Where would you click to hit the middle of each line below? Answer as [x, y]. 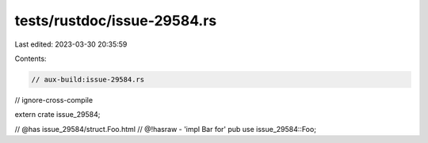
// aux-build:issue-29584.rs [88, 79]
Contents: [31, 58]
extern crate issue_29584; [57, 115]
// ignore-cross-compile [54, 100]
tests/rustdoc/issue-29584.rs [116, 21]
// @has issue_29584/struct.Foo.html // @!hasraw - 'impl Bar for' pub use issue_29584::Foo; [166, 129]
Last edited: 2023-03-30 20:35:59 [71, 44]
